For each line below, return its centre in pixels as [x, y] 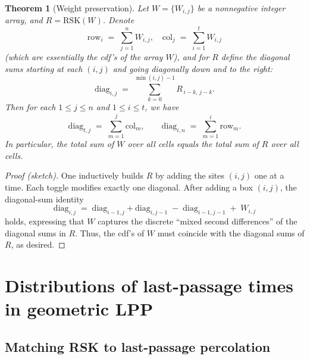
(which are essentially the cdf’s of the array [84, 57]
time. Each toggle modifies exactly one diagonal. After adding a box [129, 187]
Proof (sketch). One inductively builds [74, 175]
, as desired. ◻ [38, 244]
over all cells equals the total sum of [193, 144]
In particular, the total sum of [60, 144]
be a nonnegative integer [241, 8]
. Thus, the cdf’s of [110, 232]
